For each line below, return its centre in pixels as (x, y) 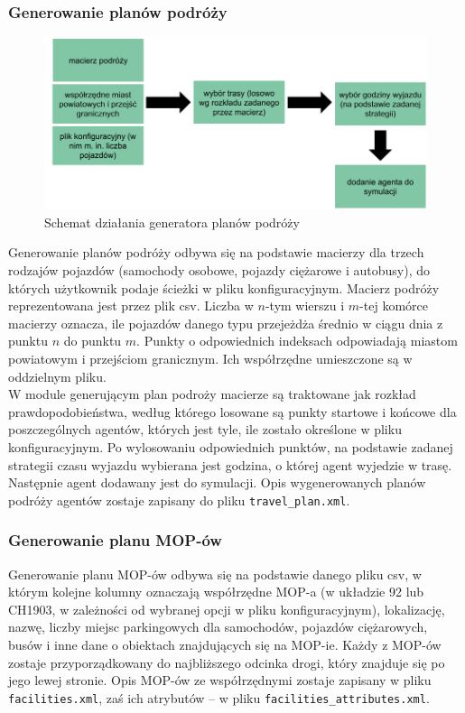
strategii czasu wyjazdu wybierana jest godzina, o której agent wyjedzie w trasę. (230, 464)
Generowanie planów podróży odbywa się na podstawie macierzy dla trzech (216, 252)
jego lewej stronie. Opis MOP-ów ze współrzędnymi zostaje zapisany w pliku (220, 680)
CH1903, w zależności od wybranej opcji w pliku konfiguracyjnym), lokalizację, (227, 609)
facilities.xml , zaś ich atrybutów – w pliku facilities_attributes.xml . (219, 697)
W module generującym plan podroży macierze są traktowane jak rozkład (212, 394)
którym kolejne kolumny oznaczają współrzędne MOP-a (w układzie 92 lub (216, 592)
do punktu (93, 341)
